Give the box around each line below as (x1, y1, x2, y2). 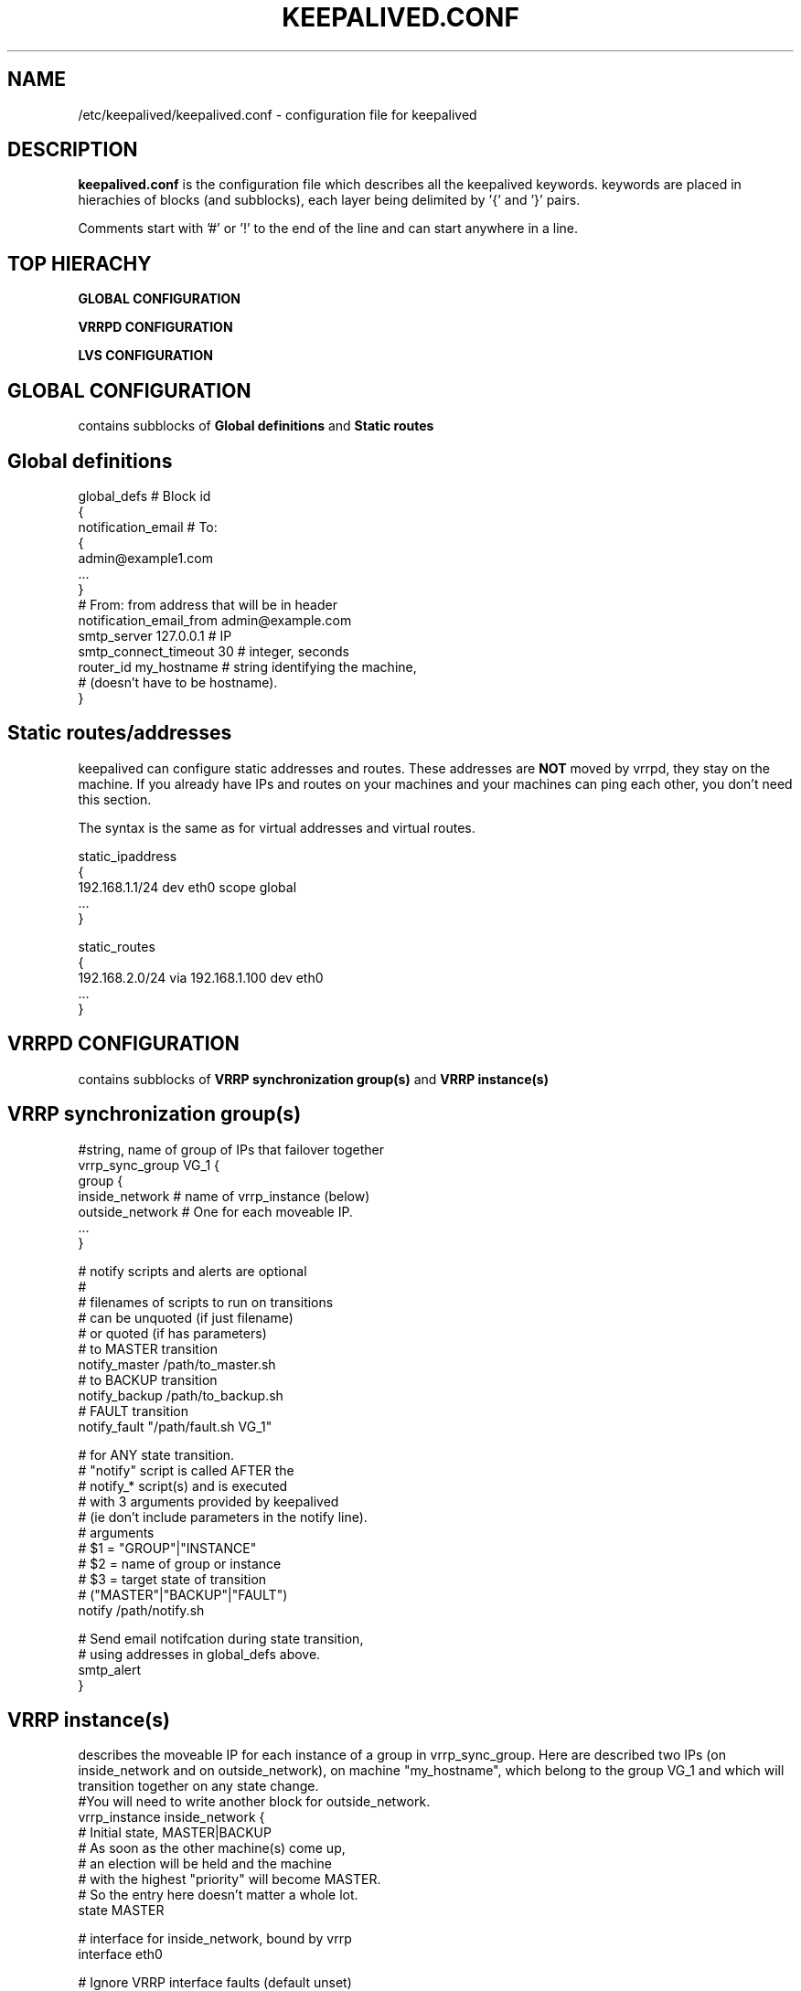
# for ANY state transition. (78, 1446, 235, 1463)
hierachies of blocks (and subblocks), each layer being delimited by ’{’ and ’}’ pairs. (78, 192, 581, 208)
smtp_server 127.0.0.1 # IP (78, 627, 232, 644)
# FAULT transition (78, 1402, 188, 1419)
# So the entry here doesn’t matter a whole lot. (78, 1887, 358, 1903)
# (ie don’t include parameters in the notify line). (78, 1508, 368, 1525)
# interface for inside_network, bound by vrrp (78, 1931, 352, 1947)
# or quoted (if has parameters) (78, 1325, 267, 1341)
